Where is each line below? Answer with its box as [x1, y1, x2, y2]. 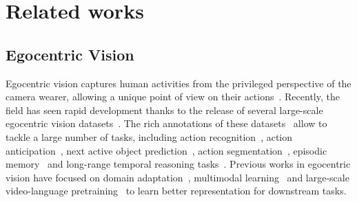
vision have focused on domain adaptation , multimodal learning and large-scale [6, 170, 349, 184]
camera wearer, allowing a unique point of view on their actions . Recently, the [6, 89, 340, 104]
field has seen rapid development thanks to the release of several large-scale [6, 102, 323, 117]
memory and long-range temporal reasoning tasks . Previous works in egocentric [6, 157, 351, 171]
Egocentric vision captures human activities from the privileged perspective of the [6, 76, 351, 90]
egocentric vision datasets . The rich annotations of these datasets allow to [6, 116, 327, 131]
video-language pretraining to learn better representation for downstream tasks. [6, 183, 347, 198]
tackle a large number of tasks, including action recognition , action [6, 129, 293, 144]
